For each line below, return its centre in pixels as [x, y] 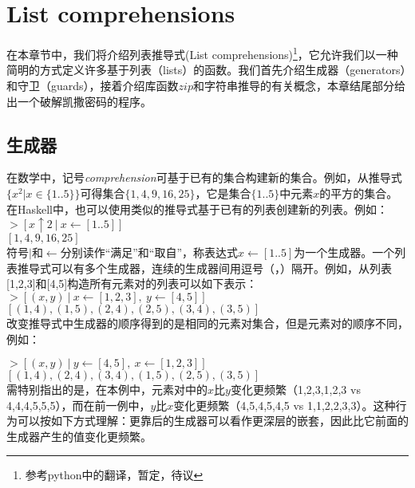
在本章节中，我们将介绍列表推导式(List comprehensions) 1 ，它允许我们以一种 [202, 53]
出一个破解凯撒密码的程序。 [79, 101]
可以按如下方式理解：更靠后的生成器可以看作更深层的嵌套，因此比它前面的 [213, 421]
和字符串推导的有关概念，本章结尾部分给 [299, 85]
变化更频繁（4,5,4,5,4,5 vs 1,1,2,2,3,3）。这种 [285, 405]
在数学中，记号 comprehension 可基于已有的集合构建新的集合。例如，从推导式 [204, 177]
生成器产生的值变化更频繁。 [79, 436]
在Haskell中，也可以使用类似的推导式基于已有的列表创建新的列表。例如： [198, 209]
